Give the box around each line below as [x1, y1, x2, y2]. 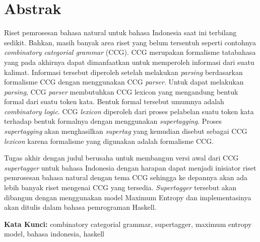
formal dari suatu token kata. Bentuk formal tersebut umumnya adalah [4, 96, 224, 107]
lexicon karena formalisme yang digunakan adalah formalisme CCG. [4, 135, 214, 146]
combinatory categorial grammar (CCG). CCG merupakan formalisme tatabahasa [4, 47, 256, 57]
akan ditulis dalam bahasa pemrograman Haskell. [4, 202, 157, 212]
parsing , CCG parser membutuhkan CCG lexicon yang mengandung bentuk [4, 86, 238, 97]
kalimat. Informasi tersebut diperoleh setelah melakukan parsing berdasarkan [4, 66, 243, 77]
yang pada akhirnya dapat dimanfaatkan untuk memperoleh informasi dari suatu [4, 56, 254, 67]
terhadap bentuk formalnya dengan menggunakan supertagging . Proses [4, 116, 222, 126]
